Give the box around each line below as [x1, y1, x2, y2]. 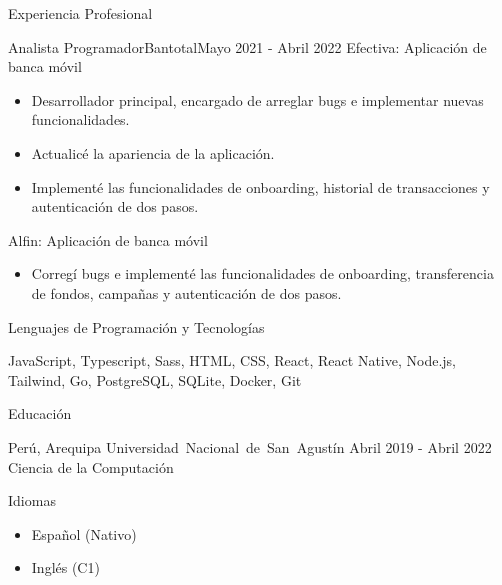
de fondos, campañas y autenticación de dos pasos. [31, 282, 342, 303]
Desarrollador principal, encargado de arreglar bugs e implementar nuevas [31, 89, 484, 110]
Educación [8, 403, 72, 424]
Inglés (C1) [31, 557, 100, 578]
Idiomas [8, 490, 56, 511]
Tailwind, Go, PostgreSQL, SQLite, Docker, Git [8, 369, 302, 390]
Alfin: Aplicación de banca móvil [8, 229, 208, 250]
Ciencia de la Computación [8, 456, 174, 477]
